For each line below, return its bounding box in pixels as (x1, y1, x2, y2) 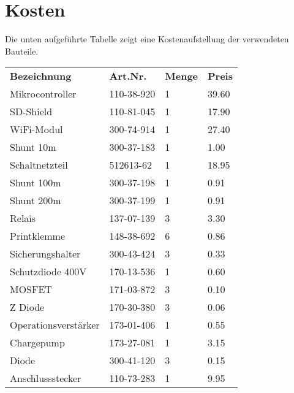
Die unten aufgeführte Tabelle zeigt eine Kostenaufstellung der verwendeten (5, 32, 289, 45)
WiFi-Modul (10, 122, 63, 137)
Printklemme (10, 229, 66, 243)
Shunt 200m (10, 193, 61, 208)
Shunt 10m (10, 140, 56, 155)
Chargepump (10, 335, 65, 350)
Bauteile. (5, 44, 39, 57)
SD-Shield (10, 104, 53, 119)
